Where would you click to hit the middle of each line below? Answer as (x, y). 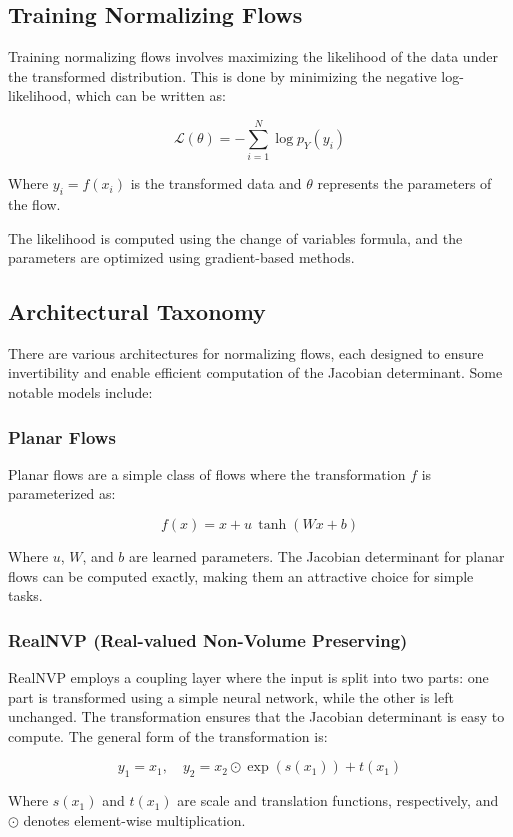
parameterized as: (62, 493)
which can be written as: (150, 95)
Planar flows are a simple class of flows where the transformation (207, 473)
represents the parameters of (404, 183)
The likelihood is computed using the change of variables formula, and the (235, 237)
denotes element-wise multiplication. (134, 819)
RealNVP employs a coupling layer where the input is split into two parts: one (248, 677)
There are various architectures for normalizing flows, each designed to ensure (246, 352)
